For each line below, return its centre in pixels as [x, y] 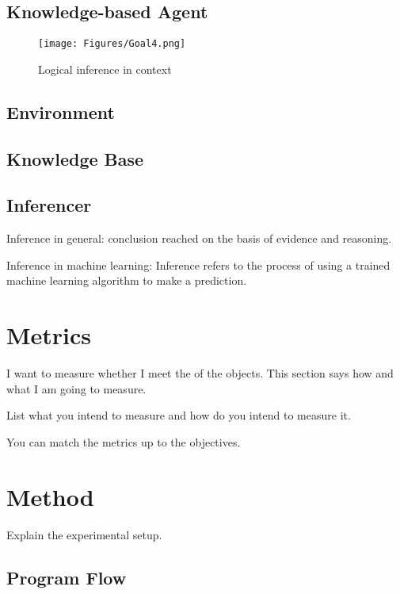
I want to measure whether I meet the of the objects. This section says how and [200, 373]
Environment [61, 111]
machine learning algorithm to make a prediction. [127, 280]
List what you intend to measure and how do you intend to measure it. [179, 415]
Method [50, 496]
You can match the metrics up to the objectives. [124, 441]
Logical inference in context [105, 69]
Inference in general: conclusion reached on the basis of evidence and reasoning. [199, 238]
